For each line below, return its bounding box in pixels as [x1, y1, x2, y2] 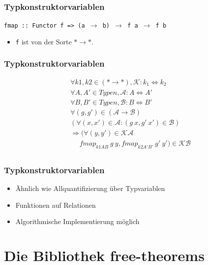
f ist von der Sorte [15, 36, 72, 46]
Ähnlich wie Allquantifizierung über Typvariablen [15, 183, 165, 193]
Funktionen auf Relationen [15, 199, 96, 210]
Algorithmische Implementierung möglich [15, 216, 140, 227]
